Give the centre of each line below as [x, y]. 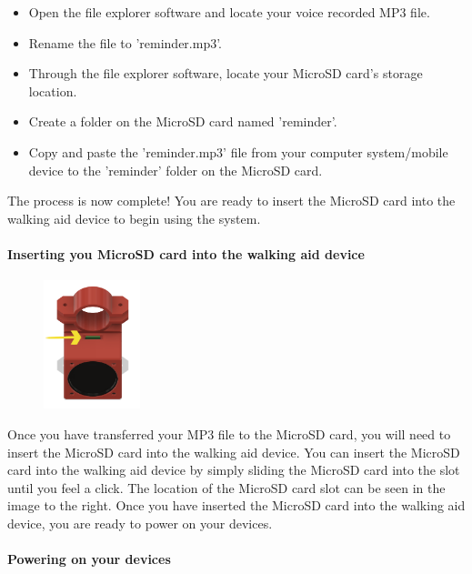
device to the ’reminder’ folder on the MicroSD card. [176, 170]
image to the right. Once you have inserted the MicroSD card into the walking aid [236, 505]
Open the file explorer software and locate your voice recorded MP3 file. [229, 12]
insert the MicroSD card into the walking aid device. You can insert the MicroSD [234, 452]
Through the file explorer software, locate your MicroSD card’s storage [226, 73]
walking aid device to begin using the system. [134, 218]
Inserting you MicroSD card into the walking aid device [186, 253]
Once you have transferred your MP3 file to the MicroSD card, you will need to [229, 434]
